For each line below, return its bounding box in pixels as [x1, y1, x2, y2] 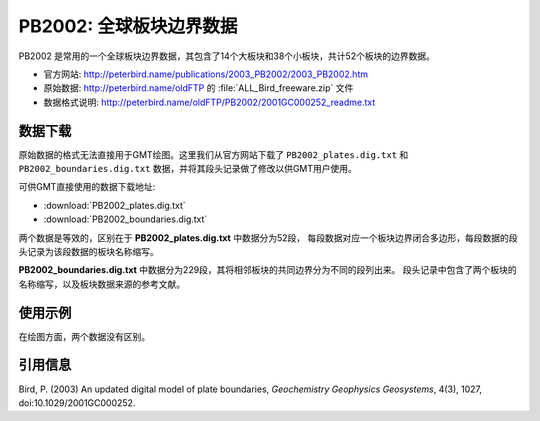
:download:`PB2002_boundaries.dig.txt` [43, 213, 208, 225]
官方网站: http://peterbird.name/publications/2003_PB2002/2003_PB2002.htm [43, 68, 369, 80]
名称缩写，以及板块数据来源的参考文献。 [18, 278, 185, 290]
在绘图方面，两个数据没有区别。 [18, 330, 150, 342]
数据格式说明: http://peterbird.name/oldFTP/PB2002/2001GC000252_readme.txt [43, 96, 376, 108]
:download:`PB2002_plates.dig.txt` [43, 199, 187, 211]
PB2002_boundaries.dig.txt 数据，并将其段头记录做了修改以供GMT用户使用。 [18, 163, 357, 175]
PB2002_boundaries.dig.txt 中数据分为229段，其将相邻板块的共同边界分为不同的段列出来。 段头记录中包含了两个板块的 [18, 264, 517, 276]
